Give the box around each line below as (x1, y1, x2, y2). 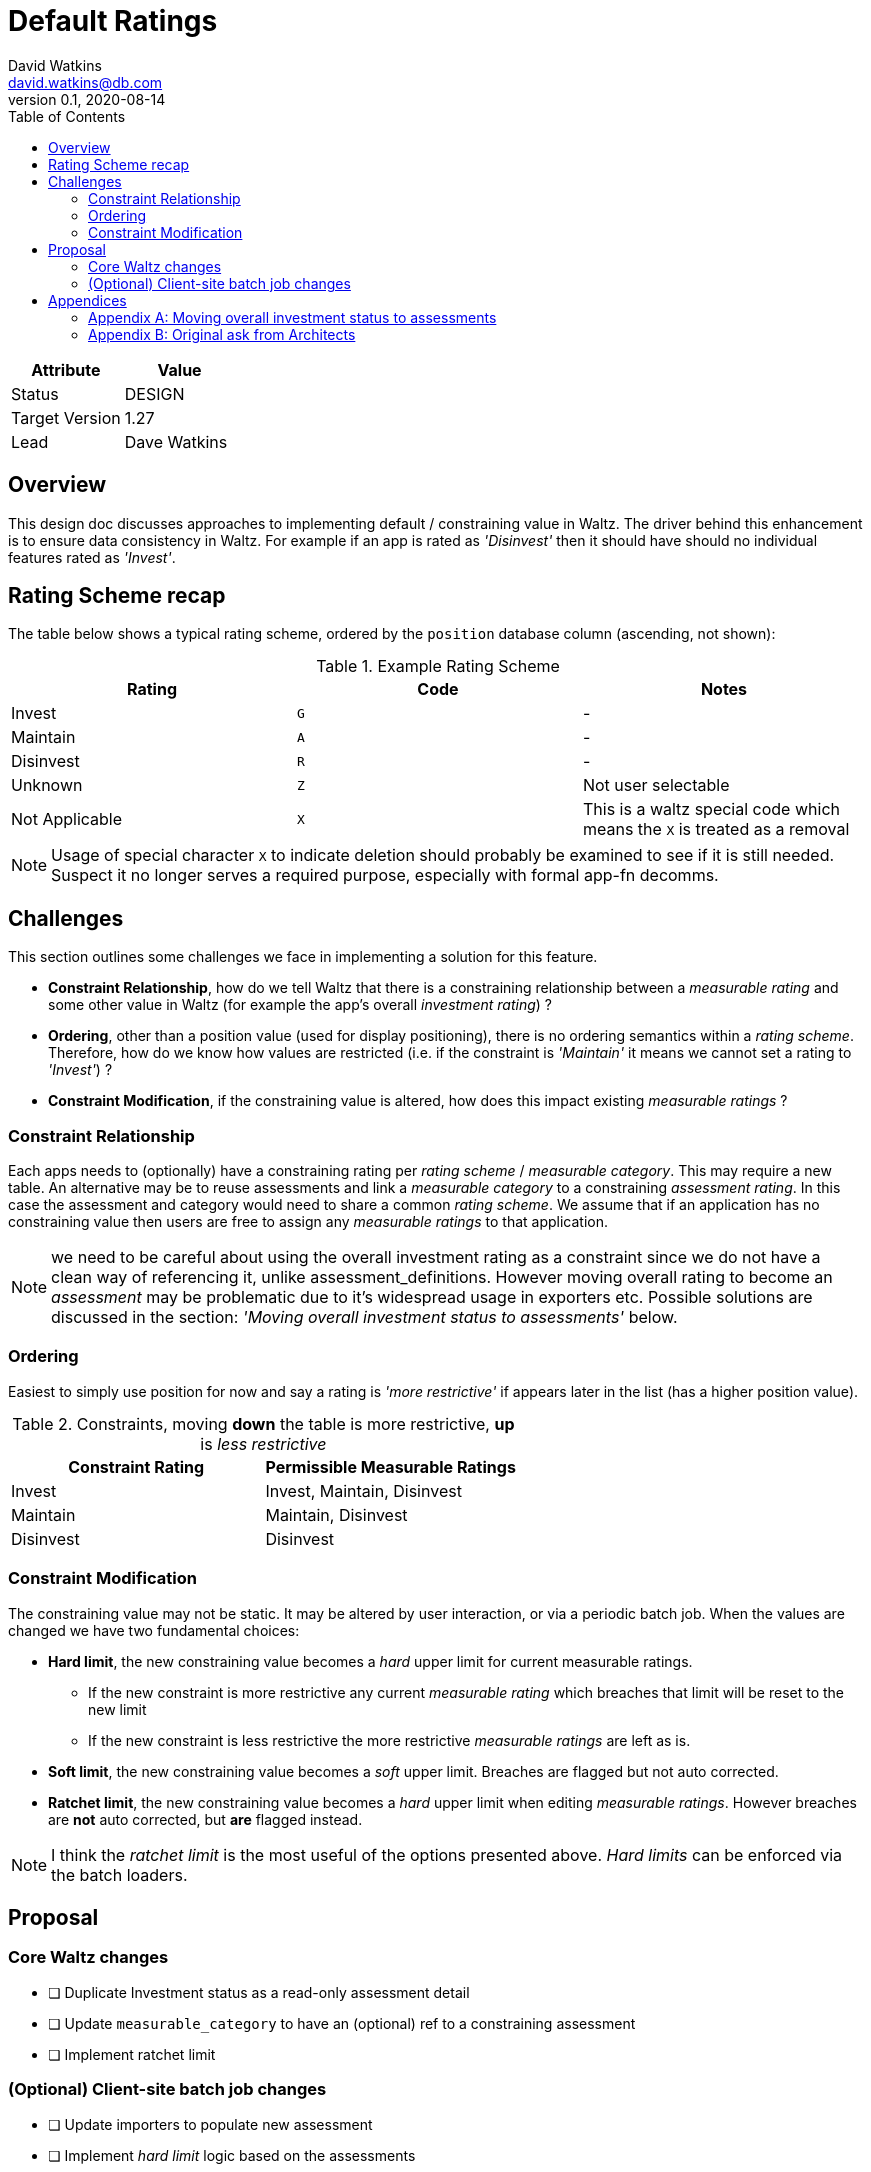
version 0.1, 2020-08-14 (8, 90, 166, 108)
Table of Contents (8, 107, 126, 125)
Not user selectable (582, 775, 730, 796)
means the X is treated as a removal (582, 819, 850, 840)
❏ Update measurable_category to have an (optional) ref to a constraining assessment (48, 2014, 636, 2032)
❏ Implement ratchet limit (48, 2045, 216, 2063)
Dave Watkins (124, 431, 228, 452)
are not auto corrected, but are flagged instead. (48, 1810, 363, 1828)
